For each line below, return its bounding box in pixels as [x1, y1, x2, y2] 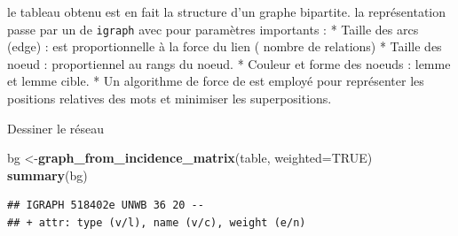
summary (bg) [7, 165, 88, 184]
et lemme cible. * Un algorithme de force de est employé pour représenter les [7, 72, 424, 90]
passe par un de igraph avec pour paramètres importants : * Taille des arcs [7, 19, 419, 38]
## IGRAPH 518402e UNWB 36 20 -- [7, 199, 204, 212]
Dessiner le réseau [7, 118, 104, 137]
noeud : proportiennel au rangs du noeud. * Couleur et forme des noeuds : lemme [7, 54, 451, 72]
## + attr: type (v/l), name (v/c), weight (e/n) [7, 217, 306, 229]
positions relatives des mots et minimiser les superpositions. [7, 89, 332, 108]
